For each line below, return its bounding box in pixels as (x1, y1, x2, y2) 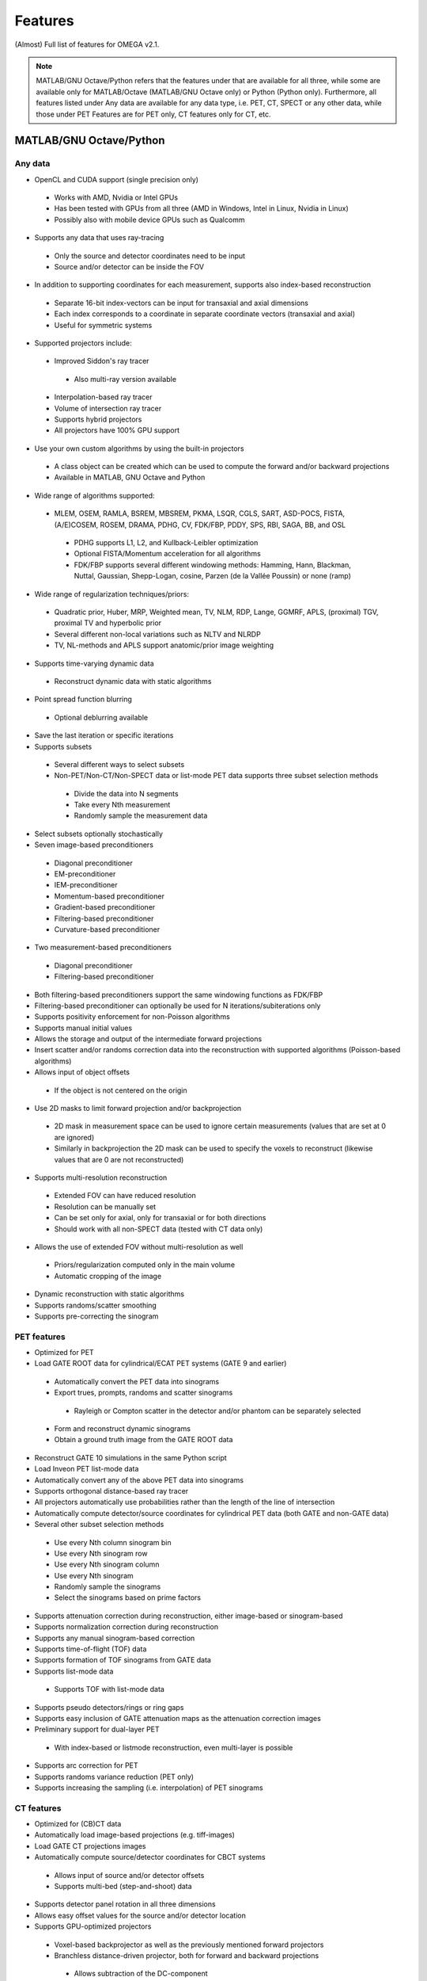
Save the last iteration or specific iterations (34, 731, 174, 740)
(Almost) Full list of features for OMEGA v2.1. (14, 40, 160, 49)
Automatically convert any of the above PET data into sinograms (34, 1475, 244, 1485)
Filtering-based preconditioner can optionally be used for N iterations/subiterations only (34, 1001, 321, 1010)
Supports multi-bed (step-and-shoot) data (54, 1882, 193, 1891)
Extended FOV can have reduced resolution (54, 1191, 197, 1200)
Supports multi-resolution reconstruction (34, 1173, 168, 1182)
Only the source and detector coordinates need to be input (54, 250, 245, 261)
